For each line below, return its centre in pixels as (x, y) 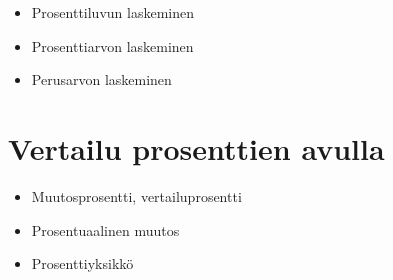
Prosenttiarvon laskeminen (112, 45)
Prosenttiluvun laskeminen (112, 12)
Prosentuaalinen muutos (105, 229)
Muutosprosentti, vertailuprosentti (136, 195)
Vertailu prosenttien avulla (196, 147)
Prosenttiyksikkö (82, 263)
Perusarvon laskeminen (101, 79)
